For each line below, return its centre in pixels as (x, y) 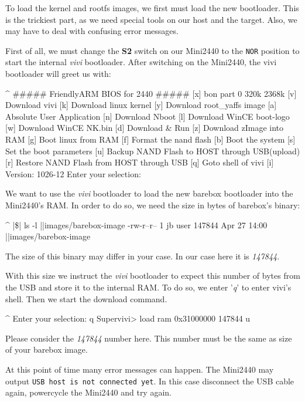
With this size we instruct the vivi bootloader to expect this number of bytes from (153, 276)
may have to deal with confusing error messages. (92, 31)
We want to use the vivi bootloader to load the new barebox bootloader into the (149, 193)
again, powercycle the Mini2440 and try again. (88, 392)
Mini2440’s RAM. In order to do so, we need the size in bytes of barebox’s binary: (153, 205)
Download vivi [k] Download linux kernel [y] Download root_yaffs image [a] (141, 105)
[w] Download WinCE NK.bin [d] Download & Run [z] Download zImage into (145, 128)
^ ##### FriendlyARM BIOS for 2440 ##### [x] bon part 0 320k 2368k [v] (151, 93)
